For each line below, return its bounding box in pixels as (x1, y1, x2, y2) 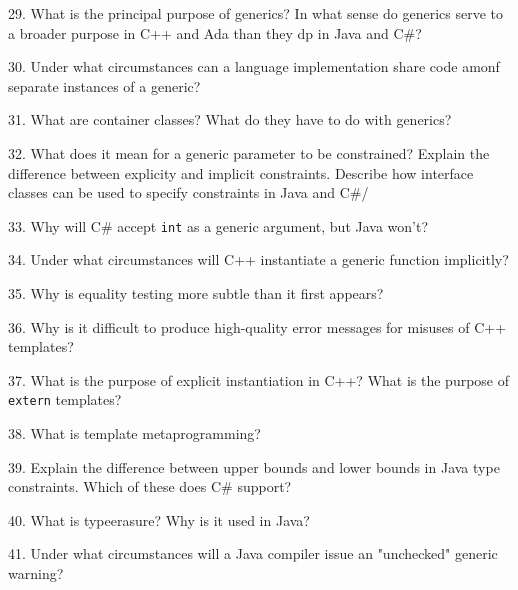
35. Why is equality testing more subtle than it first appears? (8, 283, 384, 303)
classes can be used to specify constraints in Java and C (8, 182, 350, 203)
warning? (8, 563, 64, 583)
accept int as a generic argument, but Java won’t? (117, 215, 429, 236)
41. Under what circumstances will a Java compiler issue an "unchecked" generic (8, 543, 498, 564)
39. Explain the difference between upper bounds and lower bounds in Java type (8, 456, 500, 477)
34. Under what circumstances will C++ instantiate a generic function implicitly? (8, 249, 509, 270)
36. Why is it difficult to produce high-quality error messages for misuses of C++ (8, 316, 507, 337)
